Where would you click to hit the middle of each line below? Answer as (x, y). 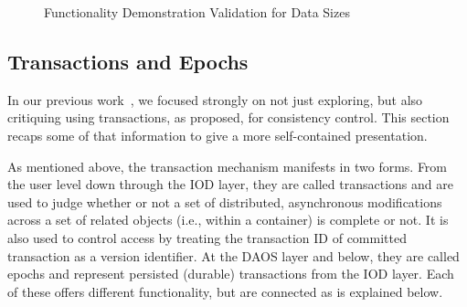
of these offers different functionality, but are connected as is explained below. (225, 291)
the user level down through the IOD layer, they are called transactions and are (230, 184)
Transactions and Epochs (128, 61)
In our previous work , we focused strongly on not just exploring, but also (215, 99)
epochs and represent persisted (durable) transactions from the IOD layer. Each (231, 274)
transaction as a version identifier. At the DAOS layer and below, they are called (233, 255)
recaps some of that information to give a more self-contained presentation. (218, 135)
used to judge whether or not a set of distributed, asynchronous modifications (225, 201)
